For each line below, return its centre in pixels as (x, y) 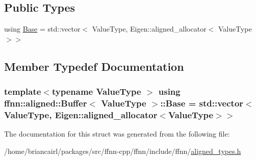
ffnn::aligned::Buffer (46, 103)
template (23, 91)
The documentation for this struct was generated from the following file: (117, 134)
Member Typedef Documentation (94, 66)
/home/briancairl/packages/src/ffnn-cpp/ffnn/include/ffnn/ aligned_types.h (123, 151)
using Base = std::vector (42, 29)
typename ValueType (96, 91)
